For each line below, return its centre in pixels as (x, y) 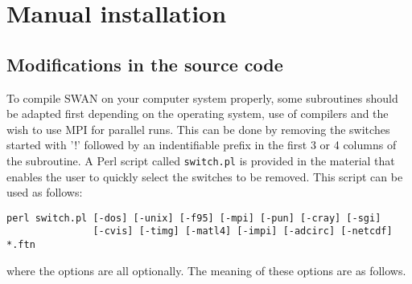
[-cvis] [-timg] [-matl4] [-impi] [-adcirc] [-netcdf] (243, 231)
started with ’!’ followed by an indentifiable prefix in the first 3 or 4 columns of (202, 145)
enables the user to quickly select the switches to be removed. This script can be (205, 176)
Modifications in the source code (145, 64)
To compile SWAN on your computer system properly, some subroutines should (202, 97)
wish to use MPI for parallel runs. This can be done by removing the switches (198, 129)
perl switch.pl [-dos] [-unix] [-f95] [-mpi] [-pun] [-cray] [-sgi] (194, 218)
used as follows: (45, 192)
